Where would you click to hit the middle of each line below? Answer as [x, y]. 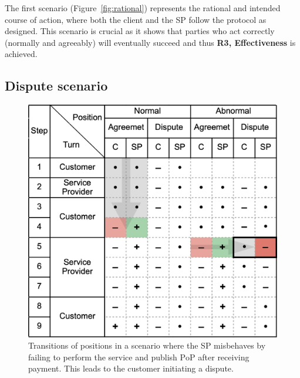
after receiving [224, 357]
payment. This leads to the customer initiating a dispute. [131, 368]
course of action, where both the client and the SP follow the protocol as [136, 19]
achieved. [21, 54]
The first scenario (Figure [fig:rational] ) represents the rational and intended [143, 8]
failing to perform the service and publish [103, 357]
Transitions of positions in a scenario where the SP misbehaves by [147, 345]
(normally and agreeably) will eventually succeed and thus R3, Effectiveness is [150, 42]
